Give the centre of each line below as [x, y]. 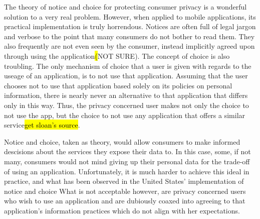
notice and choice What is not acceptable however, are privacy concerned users [125, 191]
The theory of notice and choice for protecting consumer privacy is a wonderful [125, 7]
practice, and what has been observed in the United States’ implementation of [124, 181]
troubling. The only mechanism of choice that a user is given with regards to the [128, 66]
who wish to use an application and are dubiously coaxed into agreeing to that [125, 201]
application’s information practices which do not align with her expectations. [122, 210]
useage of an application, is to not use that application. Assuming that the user [126, 76]
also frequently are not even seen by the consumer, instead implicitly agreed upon [129, 46]
